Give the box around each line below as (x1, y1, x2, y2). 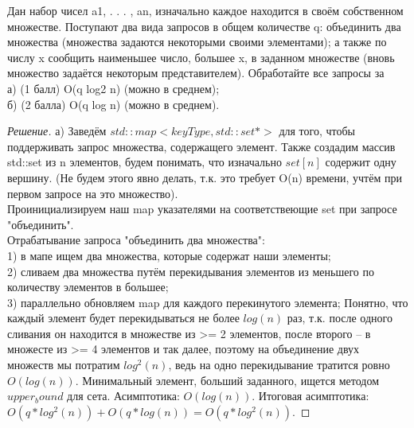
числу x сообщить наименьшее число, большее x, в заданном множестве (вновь (7, 49, 395, 65)
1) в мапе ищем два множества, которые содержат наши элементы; (7, 247, 331, 263)
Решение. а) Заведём (7, 123, 107, 139)
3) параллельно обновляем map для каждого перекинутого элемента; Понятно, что (7, 294, 408, 310)
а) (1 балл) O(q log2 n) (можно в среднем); (7, 80, 220, 96)
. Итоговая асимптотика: (252, 387, 369, 404)
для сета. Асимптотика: (67, 387, 180, 404)
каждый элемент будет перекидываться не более (7, 309, 240, 326)
